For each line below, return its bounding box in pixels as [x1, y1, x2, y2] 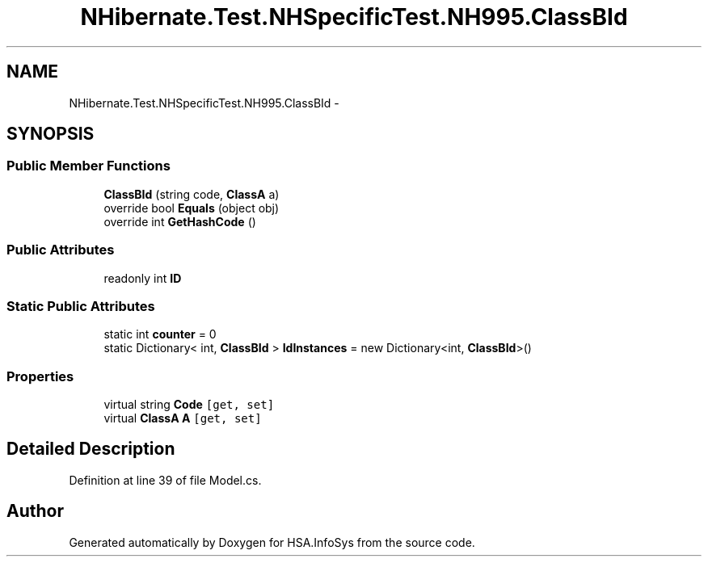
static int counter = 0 [103, 327, 217, 342]
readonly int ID [103, 271, 182, 285]
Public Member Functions [6, 158, 171, 174]
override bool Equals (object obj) [103, 200, 280, 215]
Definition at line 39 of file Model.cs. [69, 473, 262, 487]
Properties [6, 368, 74, 384]
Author [6, 501, 64, 522]
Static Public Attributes [6, 297, 155, 314]
